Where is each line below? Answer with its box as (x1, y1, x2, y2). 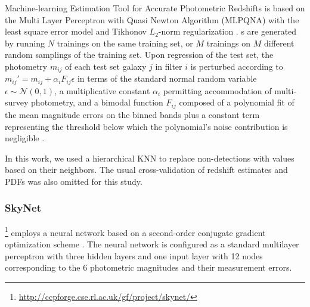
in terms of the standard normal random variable (77, 72, 257, 85)
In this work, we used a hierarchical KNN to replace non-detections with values (5, 151, 294, 164)
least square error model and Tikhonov (5, 25, 147, 38)
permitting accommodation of (163, 84, 272, 97)
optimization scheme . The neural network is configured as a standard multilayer (5, 237, 299, 250)
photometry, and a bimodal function (31, 96, 163, 108)
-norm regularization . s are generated (158, 25, 297, 38)
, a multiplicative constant (54, 84, 150, 97)
